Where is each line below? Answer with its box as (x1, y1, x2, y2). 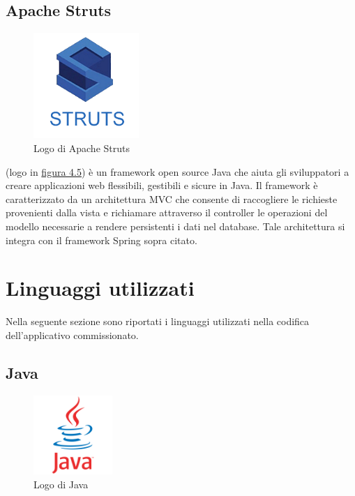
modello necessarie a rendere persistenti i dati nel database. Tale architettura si (6, 218, 345, 233)
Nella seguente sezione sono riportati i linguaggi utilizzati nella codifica (6, 314, 310, 329)
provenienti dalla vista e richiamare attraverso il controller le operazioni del (6, 205, 328, 220)
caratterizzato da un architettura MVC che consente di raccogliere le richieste (6, 191, 338, 206)
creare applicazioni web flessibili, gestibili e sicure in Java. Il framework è (6, 178, 318, 193)
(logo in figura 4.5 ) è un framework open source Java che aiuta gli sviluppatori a (6, 164, 349, 179)
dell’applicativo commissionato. (6, 327, 139, 342)
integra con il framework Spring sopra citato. (6, 232, 197, 247)
